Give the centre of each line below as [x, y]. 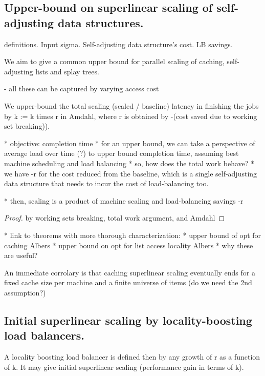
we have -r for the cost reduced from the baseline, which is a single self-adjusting [131, 173]
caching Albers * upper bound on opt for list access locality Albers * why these [129, 245]
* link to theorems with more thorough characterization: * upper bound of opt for [133, 235]
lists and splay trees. [67, 71]
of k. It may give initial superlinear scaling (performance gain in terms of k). [124, 367]
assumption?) [25, 292]
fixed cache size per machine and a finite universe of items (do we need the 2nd [128, 282]
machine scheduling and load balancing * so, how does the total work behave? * [129, 163]
